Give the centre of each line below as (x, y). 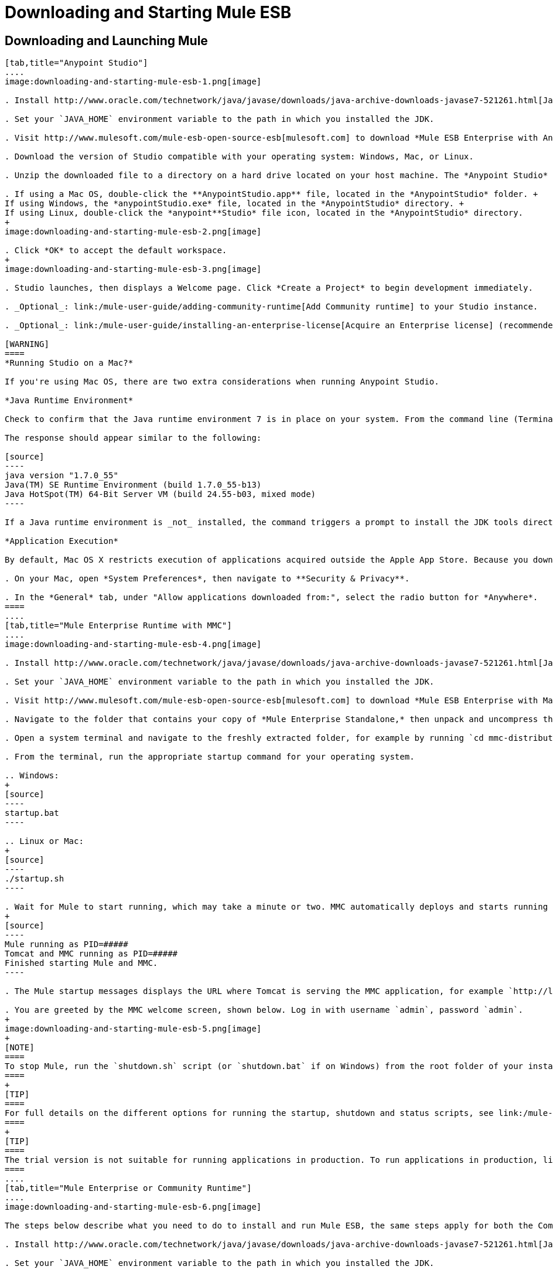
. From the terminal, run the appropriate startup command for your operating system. (210, 757)
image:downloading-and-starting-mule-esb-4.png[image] (133, 644)
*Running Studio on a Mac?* (69, 363)
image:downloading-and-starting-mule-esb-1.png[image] (133, 82)
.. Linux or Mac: (44, 841)
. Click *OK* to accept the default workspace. (116, 251)
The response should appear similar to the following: (133, 438)
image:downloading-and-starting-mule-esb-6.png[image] (133, 1207)
